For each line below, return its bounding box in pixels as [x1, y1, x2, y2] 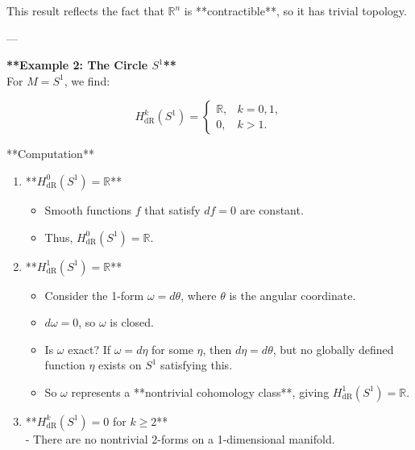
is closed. [110, 314, 154, 331]
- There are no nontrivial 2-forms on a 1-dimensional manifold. [25, 430, 335, 447]
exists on [98, 356, 142, 373]
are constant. [239, 201, 304, 218]
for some [151, 340, 193, 357]
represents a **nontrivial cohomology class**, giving [71, 383, 330, 400]
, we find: [64, 72, 110, 89]
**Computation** [6, 145, 94, 162]
